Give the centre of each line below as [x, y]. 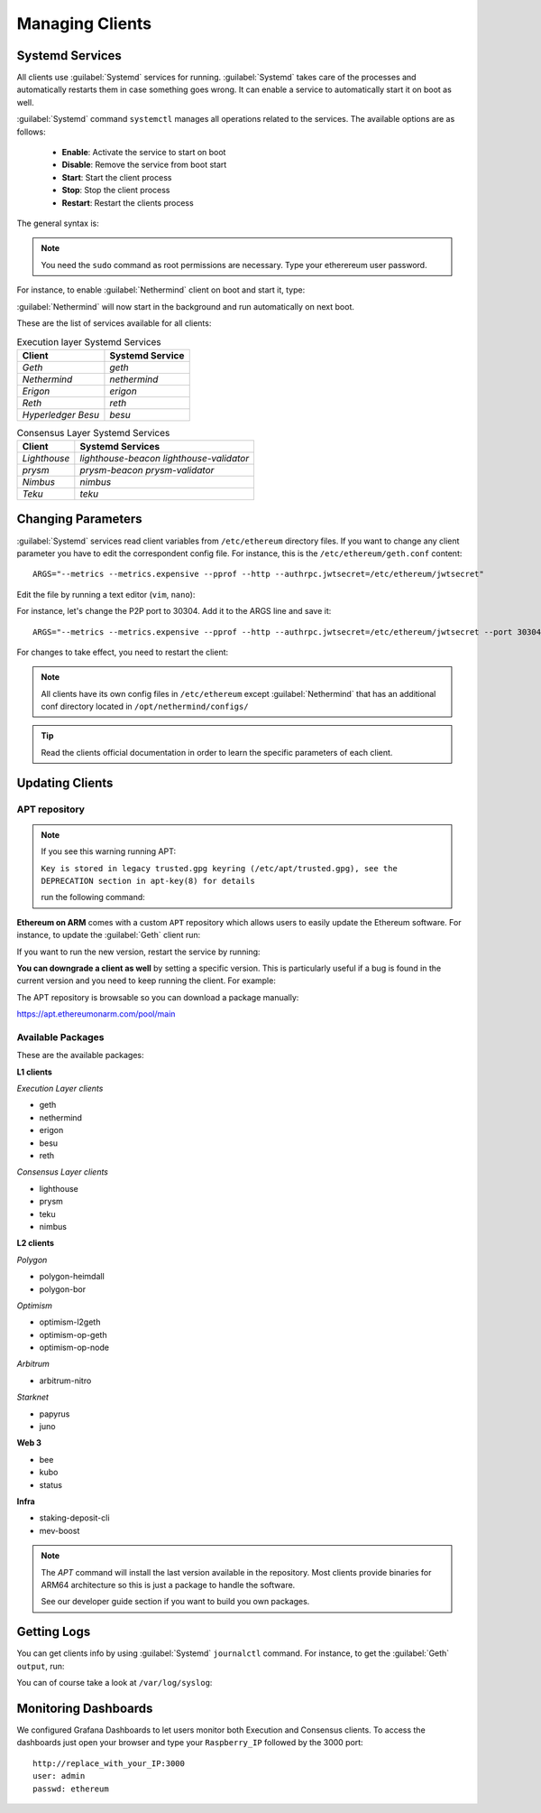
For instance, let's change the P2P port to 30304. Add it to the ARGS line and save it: [174, 611]
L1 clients [35, 1072]
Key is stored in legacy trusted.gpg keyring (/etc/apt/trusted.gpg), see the [220, 868]
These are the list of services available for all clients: [114, 323]
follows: [31, 132]
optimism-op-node [74, 1348]
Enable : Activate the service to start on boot [144, 153]
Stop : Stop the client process [116, 191]
